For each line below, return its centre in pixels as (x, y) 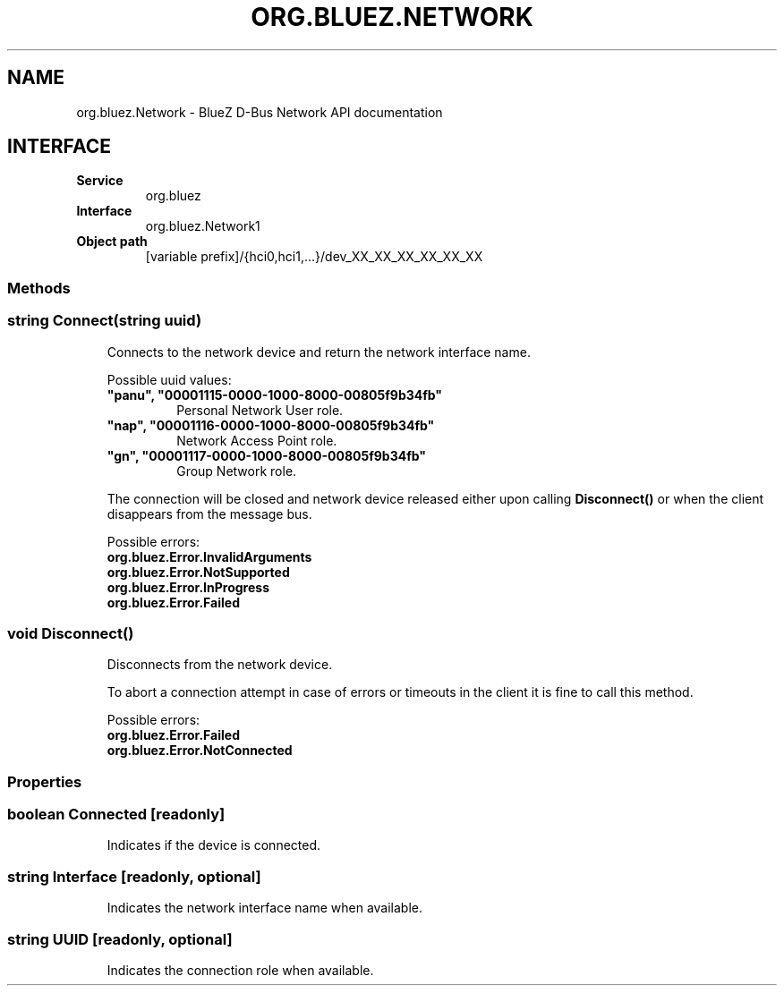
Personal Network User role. (260, 410)
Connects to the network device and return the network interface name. (319, 352)
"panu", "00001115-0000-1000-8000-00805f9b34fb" (275, 395)
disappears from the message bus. (209, 513)
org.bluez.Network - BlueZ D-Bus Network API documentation (260, 112)
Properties (45, 781)
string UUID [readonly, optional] (120, 939)
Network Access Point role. (257, 440)
